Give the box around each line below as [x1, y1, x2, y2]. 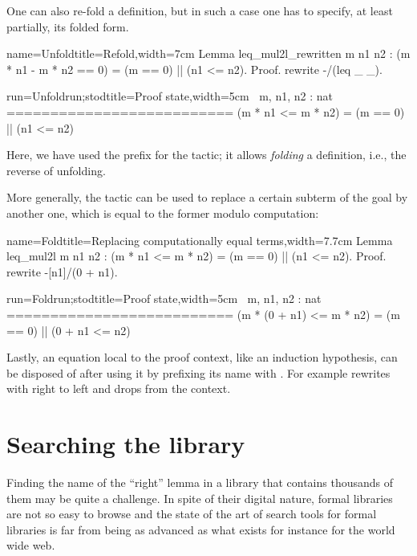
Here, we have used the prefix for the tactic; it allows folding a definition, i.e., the [6, 146, 407, 163]
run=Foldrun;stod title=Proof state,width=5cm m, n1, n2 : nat [6, 290, 322, 307]
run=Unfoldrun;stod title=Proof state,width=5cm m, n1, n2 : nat [6, 88, 333, 104]
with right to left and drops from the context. [6, 380, 231, 397]
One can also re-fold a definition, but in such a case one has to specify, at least [6, 2, 393, 18]
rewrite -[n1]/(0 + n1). [6, 263, 118, 280]
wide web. [6, 537, 55, 554]
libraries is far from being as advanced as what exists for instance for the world [6, 521, 395, 538]
